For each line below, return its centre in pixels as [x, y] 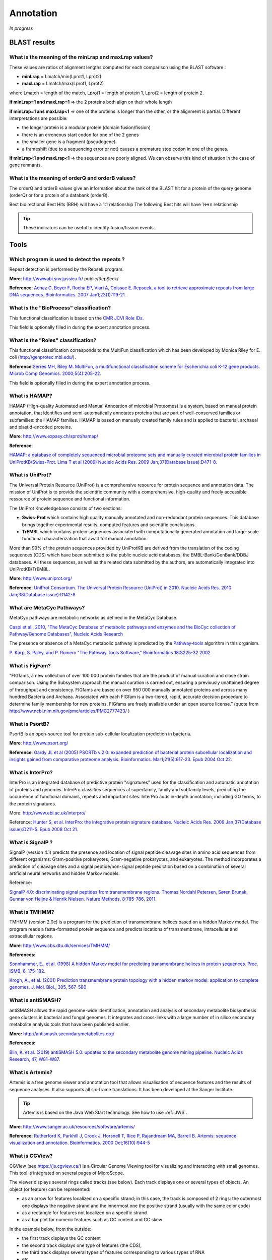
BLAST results [32, 43]
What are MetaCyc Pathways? [47, 607]
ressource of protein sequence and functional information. [70, 499]
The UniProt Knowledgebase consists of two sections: [65, 508]
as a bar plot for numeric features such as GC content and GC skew [92, 1220]
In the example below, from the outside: [50, 1229]
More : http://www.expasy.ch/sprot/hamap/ [54, 436]
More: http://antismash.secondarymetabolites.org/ [62, 1034]
